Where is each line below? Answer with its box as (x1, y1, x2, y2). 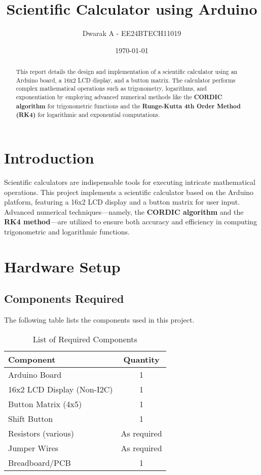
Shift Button (8, 412, 53, 424)
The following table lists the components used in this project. (4, 314, 195, 325)
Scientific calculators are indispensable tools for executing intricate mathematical (4, 176, 255, 187)
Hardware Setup (4, 256, 121, 276)
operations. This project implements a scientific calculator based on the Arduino (4, 186, 254, 197)
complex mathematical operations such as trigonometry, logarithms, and (16, 84, 207, 93)
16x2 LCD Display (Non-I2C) (8, 383, 113, 395)
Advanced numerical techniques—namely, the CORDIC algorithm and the (4, 206, 244, 217)
